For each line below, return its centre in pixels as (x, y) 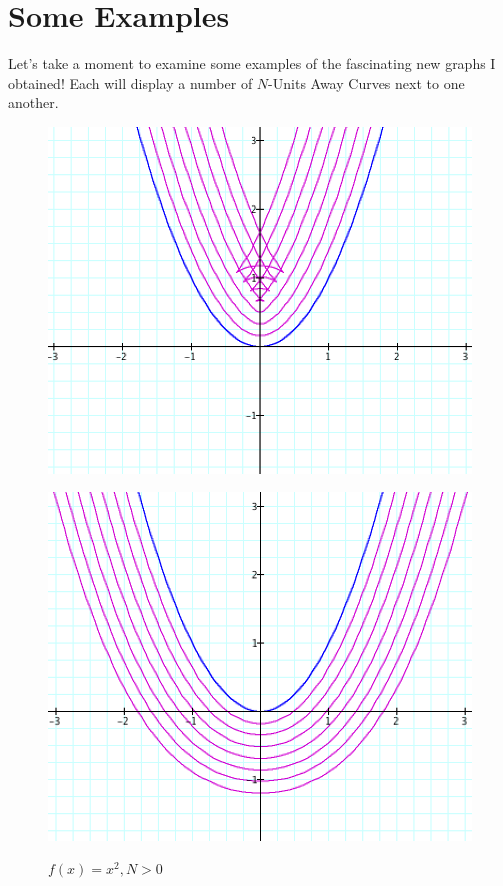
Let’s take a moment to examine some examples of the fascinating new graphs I (252, 63)
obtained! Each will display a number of (130, 82)
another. (33, 102)
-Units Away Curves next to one (366, 82)
